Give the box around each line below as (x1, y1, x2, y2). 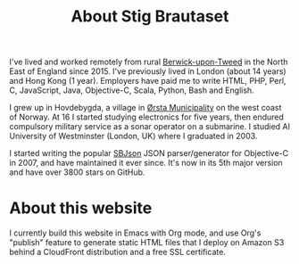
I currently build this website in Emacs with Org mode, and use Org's (9, 227, 262, 238)
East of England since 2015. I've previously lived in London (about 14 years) (9, 66, 287, 77)
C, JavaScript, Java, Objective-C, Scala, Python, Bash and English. (9, 85, 254, 95)
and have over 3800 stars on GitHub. (9, 167, 145, 177)
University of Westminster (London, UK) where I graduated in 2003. (9, 131, 258, 142)
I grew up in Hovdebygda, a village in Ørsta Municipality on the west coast (9, 103, 282, 113)
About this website (9, 198, 153, 219)
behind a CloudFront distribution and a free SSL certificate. (9, 247, 226, 258)
